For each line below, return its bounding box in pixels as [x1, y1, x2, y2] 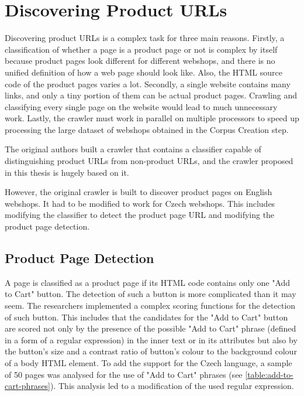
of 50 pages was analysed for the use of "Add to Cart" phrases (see [5, 368, 243, 380]
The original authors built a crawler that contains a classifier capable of [5, 143, 261, 155]
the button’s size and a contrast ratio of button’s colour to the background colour [5, 345, 297, 357]
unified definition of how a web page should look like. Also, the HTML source [5, 66, 282, 78]
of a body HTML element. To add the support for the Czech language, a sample [5, 356, 292, 368]
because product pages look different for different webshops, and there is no [5, 54, 275, 67]
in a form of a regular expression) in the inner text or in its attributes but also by [5, 333, 298, 346]
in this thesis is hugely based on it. [5, 166, 129, 178]
